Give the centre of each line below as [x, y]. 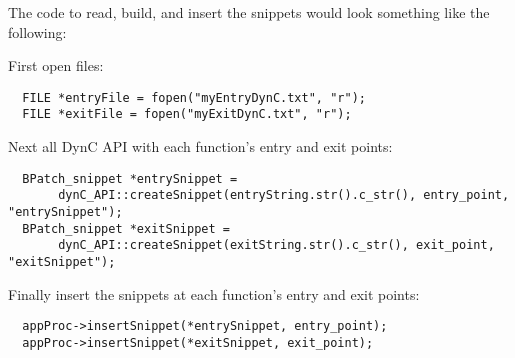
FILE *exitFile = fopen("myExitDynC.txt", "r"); [187, 114]
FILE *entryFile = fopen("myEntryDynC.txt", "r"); [194, 97]
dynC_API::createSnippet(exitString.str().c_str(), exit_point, [276, 245]
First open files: [56, 65]
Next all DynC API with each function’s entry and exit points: [200, 146]
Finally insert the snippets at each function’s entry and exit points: [214, 293]
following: [37, 31]
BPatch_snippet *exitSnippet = [126, 228]
